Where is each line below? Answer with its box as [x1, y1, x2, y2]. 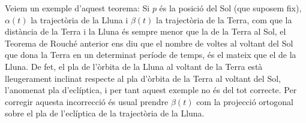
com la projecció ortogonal [196, 95, 293, 107]
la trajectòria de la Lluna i [31, 13, 128, 26]
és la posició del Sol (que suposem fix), [159, 2, 302, 14]
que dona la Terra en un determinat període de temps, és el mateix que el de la [5, 48, 296, 61]
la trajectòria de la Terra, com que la [156, 13, 292, 26]
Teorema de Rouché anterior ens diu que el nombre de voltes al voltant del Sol [5, 36, 293, 49]
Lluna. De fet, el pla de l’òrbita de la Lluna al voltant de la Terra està [5, 60, 263, 72]
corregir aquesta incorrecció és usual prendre [5, 95, 169, 107]
